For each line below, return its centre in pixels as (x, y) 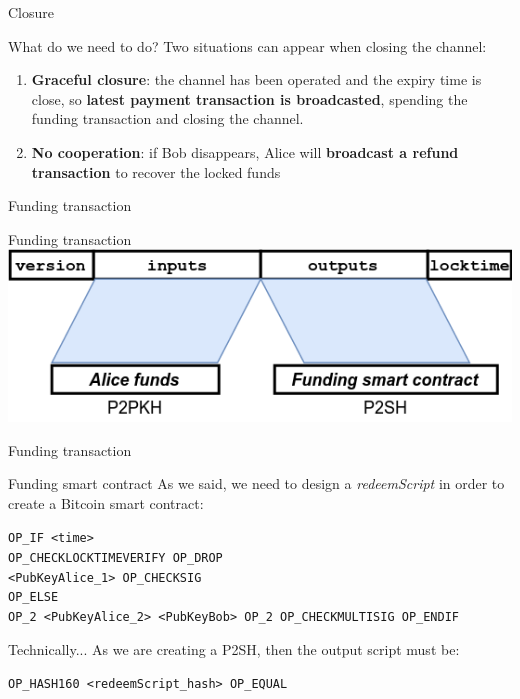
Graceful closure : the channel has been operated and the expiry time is (256, 79)
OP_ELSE (33, 597)
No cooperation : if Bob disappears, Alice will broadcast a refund (245, 151)
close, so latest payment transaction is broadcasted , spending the (249, 98)
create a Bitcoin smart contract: (106, 502)
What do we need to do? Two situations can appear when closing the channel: (247, 45)
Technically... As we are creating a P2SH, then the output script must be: (234, 648)
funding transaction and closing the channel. (167, 118)
